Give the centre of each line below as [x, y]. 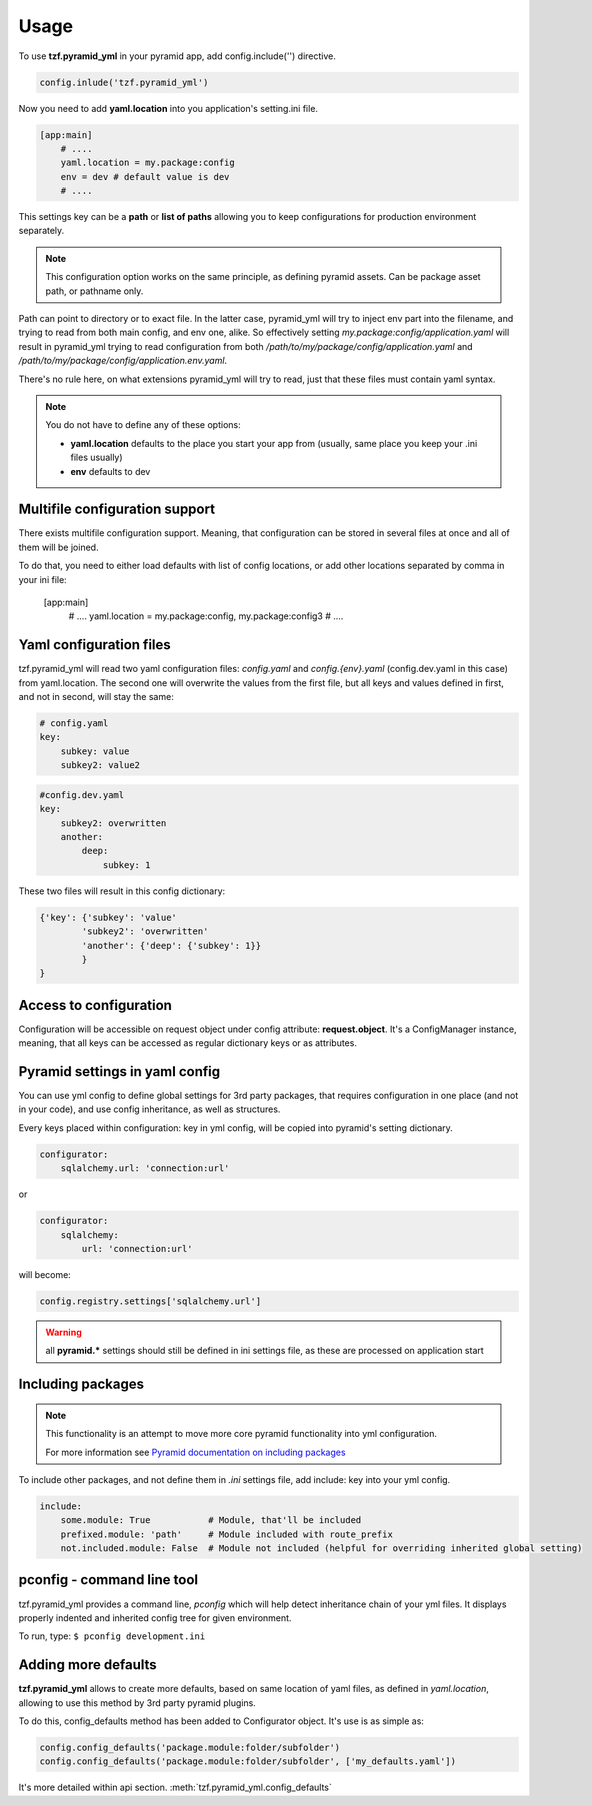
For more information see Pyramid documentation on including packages [195, 1452]
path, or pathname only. [94, 291]
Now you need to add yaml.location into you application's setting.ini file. [168, 108]
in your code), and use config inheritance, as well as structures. [149, 1109]
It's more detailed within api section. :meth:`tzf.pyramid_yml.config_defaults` [175, 1787]
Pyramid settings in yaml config [119, 1071]
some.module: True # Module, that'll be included [211, 1520]
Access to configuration [95, 1005]
